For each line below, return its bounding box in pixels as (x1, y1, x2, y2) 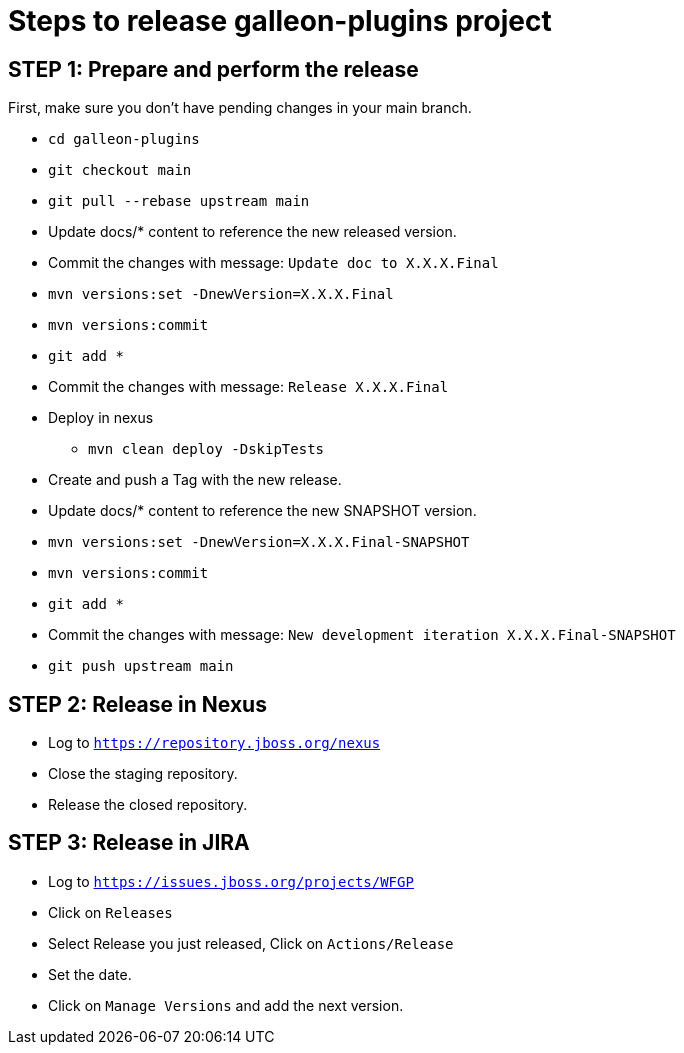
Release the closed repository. (48, 796, 248, 814)
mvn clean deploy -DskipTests (88, 441, 325, 458)
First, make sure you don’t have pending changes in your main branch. (8, 99, 472, 117)
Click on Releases (48, 903, 173, 921)
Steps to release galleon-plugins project (8, 4, 552, 38)
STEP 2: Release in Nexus (8, 691, 267, 717)
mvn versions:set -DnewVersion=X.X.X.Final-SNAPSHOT (48, 534, 470, 551)
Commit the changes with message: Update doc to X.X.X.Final (48, 254, 499, 272)
